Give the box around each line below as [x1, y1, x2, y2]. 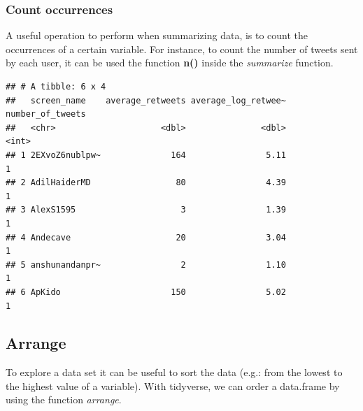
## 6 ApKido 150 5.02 [6, 287, 286, 297]
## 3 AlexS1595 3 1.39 [6, 205, 286, 215]
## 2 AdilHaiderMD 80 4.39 [6, 178, 286, 188]
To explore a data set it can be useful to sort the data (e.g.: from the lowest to [6, 365, 343, 380]
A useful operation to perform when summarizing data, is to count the [6, 28, 308, 43]
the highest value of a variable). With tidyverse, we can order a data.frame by [6, 378, 340, 393]
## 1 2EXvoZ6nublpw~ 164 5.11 [6, 150, 286, 160]
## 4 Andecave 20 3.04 [6, 232, 286, 243]
